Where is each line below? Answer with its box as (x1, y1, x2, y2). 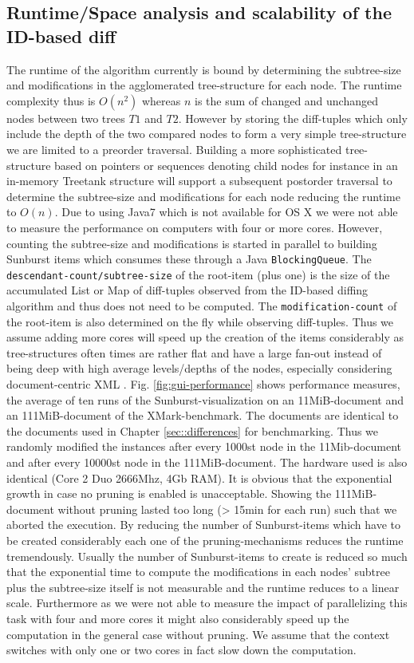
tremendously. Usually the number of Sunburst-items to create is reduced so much (6, 547, 408, 564)
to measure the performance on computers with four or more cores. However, (6, 219, 383, 235)
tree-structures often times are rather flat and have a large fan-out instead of (6, 344, 382, 361)
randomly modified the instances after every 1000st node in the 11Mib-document (6, 438, 402, 455)
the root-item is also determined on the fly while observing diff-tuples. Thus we (6, 313, 394, 330)
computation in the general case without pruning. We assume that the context (6, 626, 390, 642)
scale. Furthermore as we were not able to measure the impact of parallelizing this (6, 594, 408, 611)
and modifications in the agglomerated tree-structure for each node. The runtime (6, 77, 402, 93)
